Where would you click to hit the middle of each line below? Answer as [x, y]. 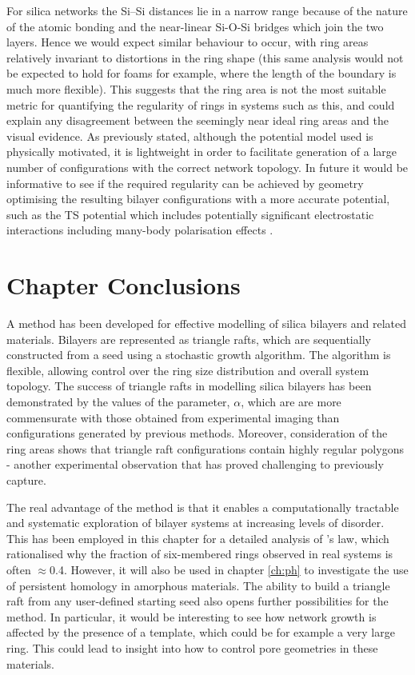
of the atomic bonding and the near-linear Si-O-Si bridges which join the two [195, 26]
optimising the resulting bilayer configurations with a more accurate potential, [198, 199]
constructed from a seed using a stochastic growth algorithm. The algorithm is [199, 355]
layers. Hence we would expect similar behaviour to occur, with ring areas [188, 42]
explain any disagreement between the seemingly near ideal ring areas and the [198, 120]
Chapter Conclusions [124, 285]
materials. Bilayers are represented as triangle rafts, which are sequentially [189, 339]
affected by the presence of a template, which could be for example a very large [201, 632]
